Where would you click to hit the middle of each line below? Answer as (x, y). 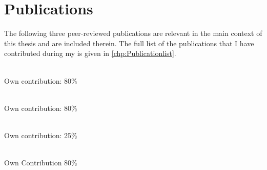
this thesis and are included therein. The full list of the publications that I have (129, 43)
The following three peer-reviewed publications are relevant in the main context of (133, 33)
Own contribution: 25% (41, 135)
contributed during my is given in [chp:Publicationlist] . (90, 53)
